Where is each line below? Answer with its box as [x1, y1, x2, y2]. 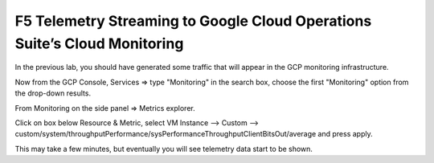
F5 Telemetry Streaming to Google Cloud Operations [14, 12, 372, 30]
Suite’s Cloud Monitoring [14, 35, 184, 52]
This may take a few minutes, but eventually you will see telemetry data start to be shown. [14, 144, 313, 153]
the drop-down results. [14, 88, 92, 98]
